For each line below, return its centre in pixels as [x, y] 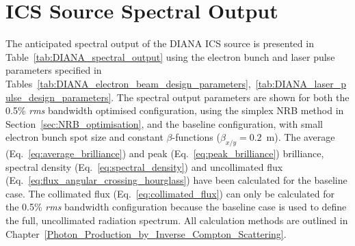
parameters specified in [54, 70]
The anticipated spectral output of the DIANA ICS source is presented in [160, 43]
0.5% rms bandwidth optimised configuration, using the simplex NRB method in [175, 110]
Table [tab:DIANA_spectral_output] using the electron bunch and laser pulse [170, 56]
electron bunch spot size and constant [84, 137]
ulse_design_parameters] [58, 97]
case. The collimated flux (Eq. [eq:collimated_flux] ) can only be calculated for [170, 193]
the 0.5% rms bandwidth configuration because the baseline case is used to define [176, 207]
